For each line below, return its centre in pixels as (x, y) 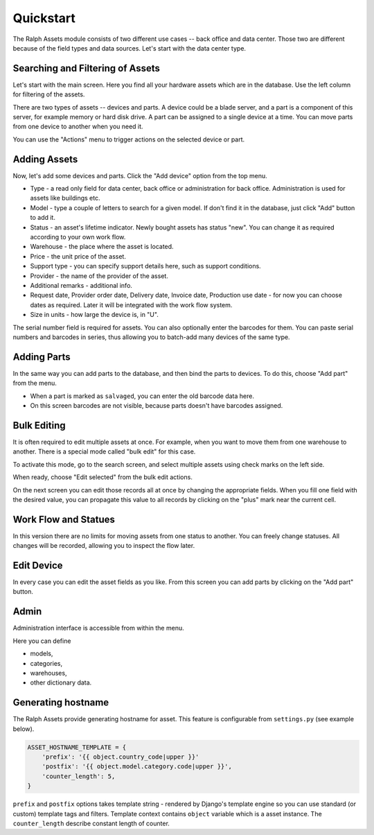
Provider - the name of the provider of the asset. (99, 276)
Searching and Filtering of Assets (87, 68)
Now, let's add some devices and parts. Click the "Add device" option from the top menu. (140, 175)
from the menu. (35, 383)
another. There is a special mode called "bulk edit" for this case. (104, 451)
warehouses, (48, 673)
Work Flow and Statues (64, 519)
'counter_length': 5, (79, 776)
